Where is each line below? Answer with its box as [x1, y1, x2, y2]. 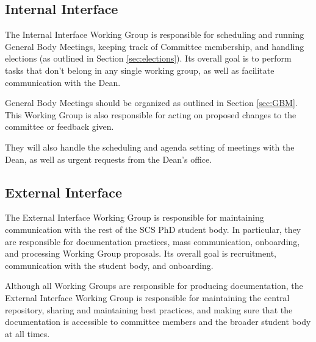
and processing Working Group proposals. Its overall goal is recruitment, [5, 247, 276, 260]
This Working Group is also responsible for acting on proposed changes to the [5, 108, 296, 121]
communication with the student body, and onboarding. [5, 258, 214, 271]
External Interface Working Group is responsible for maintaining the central [5, 291, 290, 304]
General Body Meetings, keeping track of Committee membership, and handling [5, 40, 304, 52]
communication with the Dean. [5, 76, 121, 88]
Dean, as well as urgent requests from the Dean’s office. [5, 152, 212, 165]
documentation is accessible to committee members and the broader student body [5, 315, 311, 328]
